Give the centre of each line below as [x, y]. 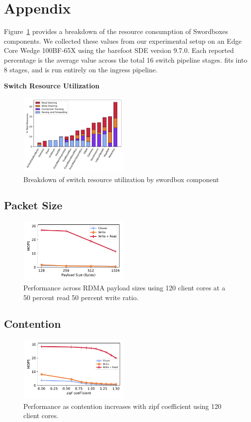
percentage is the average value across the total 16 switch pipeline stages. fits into [126, 59]
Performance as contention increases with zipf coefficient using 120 [122, 406]
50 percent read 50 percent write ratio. [81, 297]
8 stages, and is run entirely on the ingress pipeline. [81, 69]
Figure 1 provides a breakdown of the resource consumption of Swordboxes [116, 31]
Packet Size [33, 205]
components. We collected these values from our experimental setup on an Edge [123, 41]
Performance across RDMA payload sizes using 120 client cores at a [124, 288]
